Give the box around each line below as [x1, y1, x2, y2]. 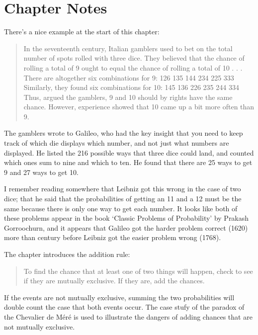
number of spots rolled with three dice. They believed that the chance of [23, 53, 245, 63]
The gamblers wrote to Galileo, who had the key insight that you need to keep [4, 128, 243, 138]
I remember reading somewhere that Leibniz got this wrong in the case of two [4, 183, 241, 194]
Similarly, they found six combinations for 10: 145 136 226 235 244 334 [23, 82, 239, 92]
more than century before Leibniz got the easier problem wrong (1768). [4, 232, 221, 243]
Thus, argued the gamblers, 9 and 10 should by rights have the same [23, 91, 233, 102]
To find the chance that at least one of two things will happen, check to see [23, 265, 253, 276]
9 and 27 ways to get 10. [4, 167, 79, 177]
